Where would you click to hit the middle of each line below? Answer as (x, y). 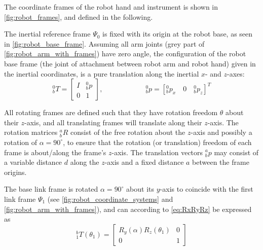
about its (140, 189)
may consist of (236, 152)
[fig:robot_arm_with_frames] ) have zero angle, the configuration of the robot (125, 53)
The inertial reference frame (47, 34)
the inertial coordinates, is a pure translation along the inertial (102, 73)
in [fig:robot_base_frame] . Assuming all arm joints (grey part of (104, 43)
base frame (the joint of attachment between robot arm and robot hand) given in (130, 63)
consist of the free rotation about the (128, 132)
